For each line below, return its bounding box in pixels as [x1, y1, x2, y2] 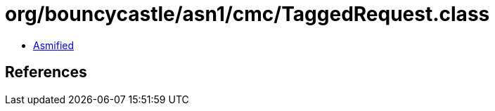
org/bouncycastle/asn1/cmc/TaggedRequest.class [5, 2, 490, 26]
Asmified [33, 39, 75, 51]
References [5, 63, 87, 81]
